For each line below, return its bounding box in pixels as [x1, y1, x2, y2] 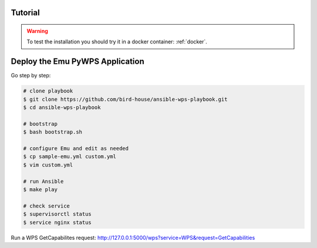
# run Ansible [23, 178, 64, 185]
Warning [26, 28, 48, 35]
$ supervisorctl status [23, 211, 92, 218]
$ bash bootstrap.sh [23, 129, 82, 135]
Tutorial [11, 8, 41, 18]
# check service [23, 202, 70, 209]
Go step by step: [11, 72, 51, 79]
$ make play [23, 186, 58, 193]
